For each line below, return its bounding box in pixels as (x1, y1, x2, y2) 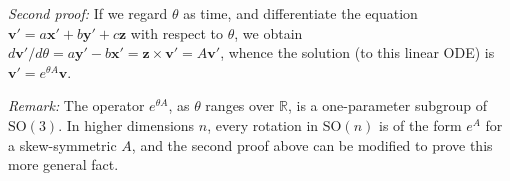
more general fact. (8, 154, 119, 175)
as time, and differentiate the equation (183, 3, 418, 23)
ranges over (205, 95, 275, 116)
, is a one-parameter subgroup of (287, 95, 487, 116)
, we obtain (234, 22, 303, 43)
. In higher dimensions (58, 114, 195, 135)
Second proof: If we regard (8, 3, 168, 23)
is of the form (379, 114, 462, 135)
